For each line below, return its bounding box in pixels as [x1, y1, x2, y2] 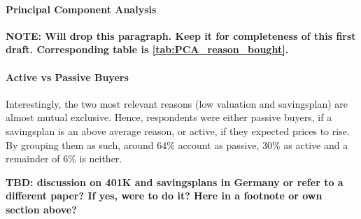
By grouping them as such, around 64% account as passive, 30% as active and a [6, 137, 348, 152]
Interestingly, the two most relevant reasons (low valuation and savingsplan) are [6, 96, 348, 111]
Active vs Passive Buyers [6, 69, 129, 84]
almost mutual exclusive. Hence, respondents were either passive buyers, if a [6, 110, 332, 125]
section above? [6, 202, 77, 216]
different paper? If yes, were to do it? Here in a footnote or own [6, 188, 323, 203]
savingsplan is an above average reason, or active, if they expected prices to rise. [6, 123, 350, 138]
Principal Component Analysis [6, 1, 157, 16]
